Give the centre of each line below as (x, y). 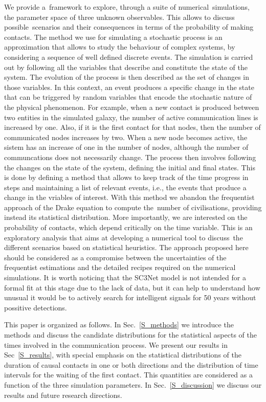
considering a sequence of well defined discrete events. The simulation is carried (129, 57)
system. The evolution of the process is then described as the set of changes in (127, 77)
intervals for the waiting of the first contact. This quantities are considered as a (128, 375)
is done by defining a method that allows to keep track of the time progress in (126, 177)
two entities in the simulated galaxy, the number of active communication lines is (131, 117)
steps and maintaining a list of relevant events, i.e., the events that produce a (125, 187)
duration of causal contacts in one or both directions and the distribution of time (131, 364)
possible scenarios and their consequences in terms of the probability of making (129, 27)
